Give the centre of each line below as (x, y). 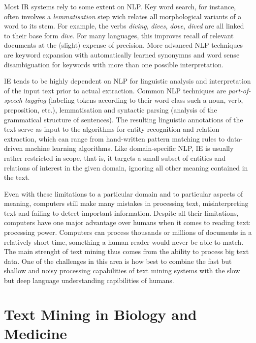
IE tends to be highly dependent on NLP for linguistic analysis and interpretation (128, 81)
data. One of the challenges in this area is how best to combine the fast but (118, 261)
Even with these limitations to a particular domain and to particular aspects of (124, 193)
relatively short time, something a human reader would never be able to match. (124, 242)
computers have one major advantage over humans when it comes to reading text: (128, 222)
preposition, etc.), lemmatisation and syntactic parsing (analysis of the (111, 109)
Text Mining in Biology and (100, 314)
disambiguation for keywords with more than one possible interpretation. (114, 64)
